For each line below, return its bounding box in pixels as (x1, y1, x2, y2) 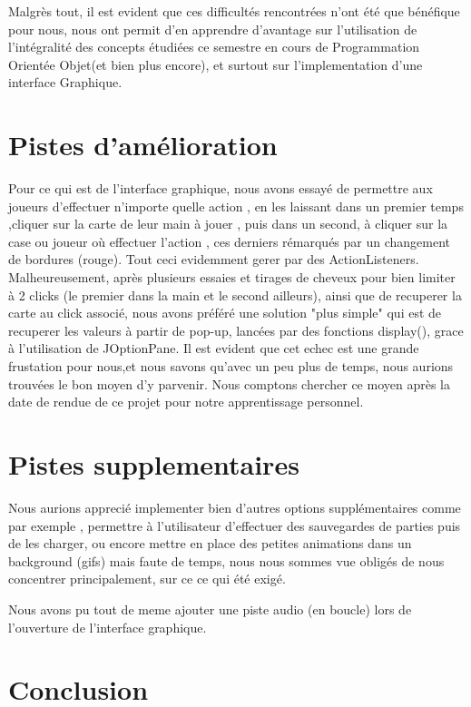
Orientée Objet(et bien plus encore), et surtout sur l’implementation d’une (8, 54, 423, 74)
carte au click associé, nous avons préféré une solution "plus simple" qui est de (8, 303, 442, 322)
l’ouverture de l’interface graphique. (8, 617, 207, 636)
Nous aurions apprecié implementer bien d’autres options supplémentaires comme (8, 497, 461, 516)
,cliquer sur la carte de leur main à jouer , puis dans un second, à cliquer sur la (8, 214, 448, 233)
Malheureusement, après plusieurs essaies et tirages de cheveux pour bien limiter (8, 268, 456, 287)
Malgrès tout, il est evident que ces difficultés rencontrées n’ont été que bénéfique (8, 2, 460, 20)
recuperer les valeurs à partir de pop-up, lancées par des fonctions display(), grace (8, 320, 464, 339)
